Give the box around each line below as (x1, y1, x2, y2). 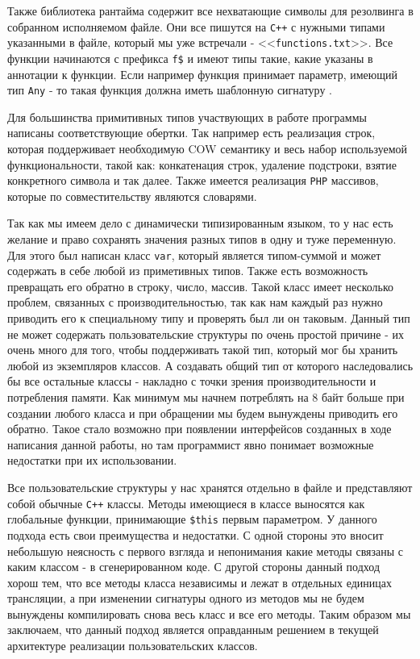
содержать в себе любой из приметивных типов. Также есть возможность (7, 262, 368, 279)
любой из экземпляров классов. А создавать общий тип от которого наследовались (7, 357, 414, 373)
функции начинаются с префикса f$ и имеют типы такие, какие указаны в (7, 49, 373, 66)
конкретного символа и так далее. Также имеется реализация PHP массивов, (7, 172, 379, 189)
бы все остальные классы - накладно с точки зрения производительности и (7, 373, 376, 390)
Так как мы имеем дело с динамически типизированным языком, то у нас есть (7, 215, 393, 231)
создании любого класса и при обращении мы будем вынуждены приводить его (7, 404, 398, 421)
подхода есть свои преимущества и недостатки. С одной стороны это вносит (7, 526, 384, 543)
